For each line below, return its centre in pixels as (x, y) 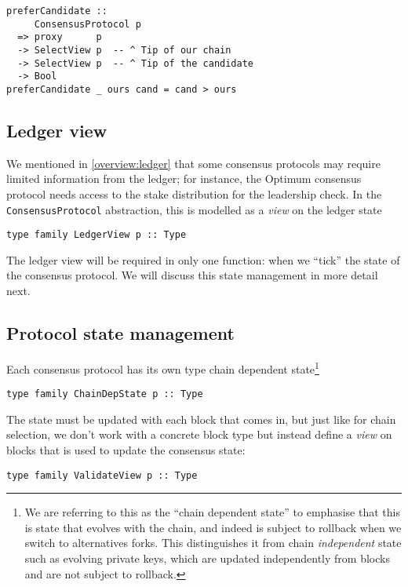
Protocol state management (120, 333)
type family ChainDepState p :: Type (105, 394)
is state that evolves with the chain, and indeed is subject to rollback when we (213, 527)
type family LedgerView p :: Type (97, 235)
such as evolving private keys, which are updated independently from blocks (207, 558)
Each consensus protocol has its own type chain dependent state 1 (163, 367)
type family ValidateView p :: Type (102, 475)
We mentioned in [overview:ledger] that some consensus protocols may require (193, 163)
